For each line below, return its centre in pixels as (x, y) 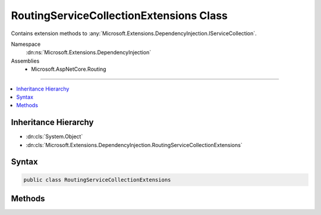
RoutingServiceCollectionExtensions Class (119, 15)
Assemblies (25, 61)
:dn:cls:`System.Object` (54, 136)
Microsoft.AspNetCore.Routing (69, 69)
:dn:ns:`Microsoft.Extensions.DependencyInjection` (89, 52)
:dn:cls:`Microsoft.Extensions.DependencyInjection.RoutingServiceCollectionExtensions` (134, 145)
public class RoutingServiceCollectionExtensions (97, 180)
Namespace (26, 44)
